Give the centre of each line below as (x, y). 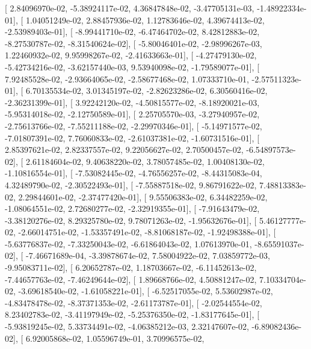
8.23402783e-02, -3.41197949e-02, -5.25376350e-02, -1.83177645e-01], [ (132, 314)
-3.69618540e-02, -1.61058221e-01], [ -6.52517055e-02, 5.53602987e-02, (146, 291)
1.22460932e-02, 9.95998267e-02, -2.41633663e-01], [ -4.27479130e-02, (131, 55)
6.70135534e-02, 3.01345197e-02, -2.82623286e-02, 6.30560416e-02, (146, 91)
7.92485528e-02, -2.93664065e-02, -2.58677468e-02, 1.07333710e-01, (127, 79)
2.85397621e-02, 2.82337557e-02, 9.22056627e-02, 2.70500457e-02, (124, 150)
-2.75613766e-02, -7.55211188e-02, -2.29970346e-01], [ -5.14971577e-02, (134, 125)
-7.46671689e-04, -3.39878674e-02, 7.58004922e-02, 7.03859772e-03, (148, 255)
